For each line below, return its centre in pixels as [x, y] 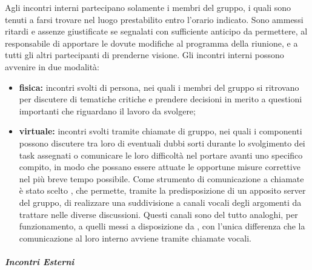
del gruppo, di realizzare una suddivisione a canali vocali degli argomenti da [160, 202]
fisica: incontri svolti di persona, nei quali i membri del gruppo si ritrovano [159, 87]
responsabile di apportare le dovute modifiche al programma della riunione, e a [151, 43]
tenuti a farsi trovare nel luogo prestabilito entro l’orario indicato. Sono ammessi [154, 19]
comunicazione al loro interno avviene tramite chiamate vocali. [135, 238]
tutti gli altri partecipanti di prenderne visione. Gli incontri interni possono [144, 55]
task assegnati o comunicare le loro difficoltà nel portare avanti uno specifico [161, 155]
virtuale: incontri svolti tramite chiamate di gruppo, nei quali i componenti [161, 131]
